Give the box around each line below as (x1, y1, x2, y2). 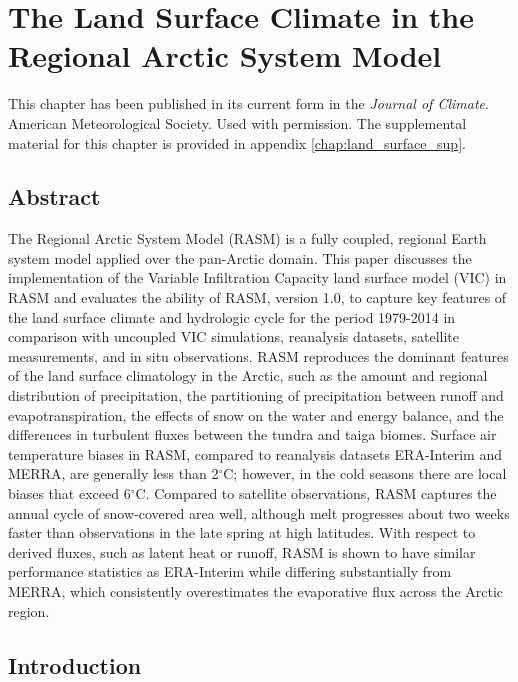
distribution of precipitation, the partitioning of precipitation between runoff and (8, 385, 504, 406)
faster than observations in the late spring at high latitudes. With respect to (8, 522, 476, 543)
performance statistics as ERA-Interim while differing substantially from (8, 561, 452, 582)
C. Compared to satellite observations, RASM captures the (135, 483, 497, 504)
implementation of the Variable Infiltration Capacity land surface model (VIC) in (8, 267, 507, 288)
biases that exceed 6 (8, 483, 131, 504)
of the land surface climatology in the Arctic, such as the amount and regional (8, 365, 488, 386)
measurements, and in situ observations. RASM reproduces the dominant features (8, 345, 509, 366)
